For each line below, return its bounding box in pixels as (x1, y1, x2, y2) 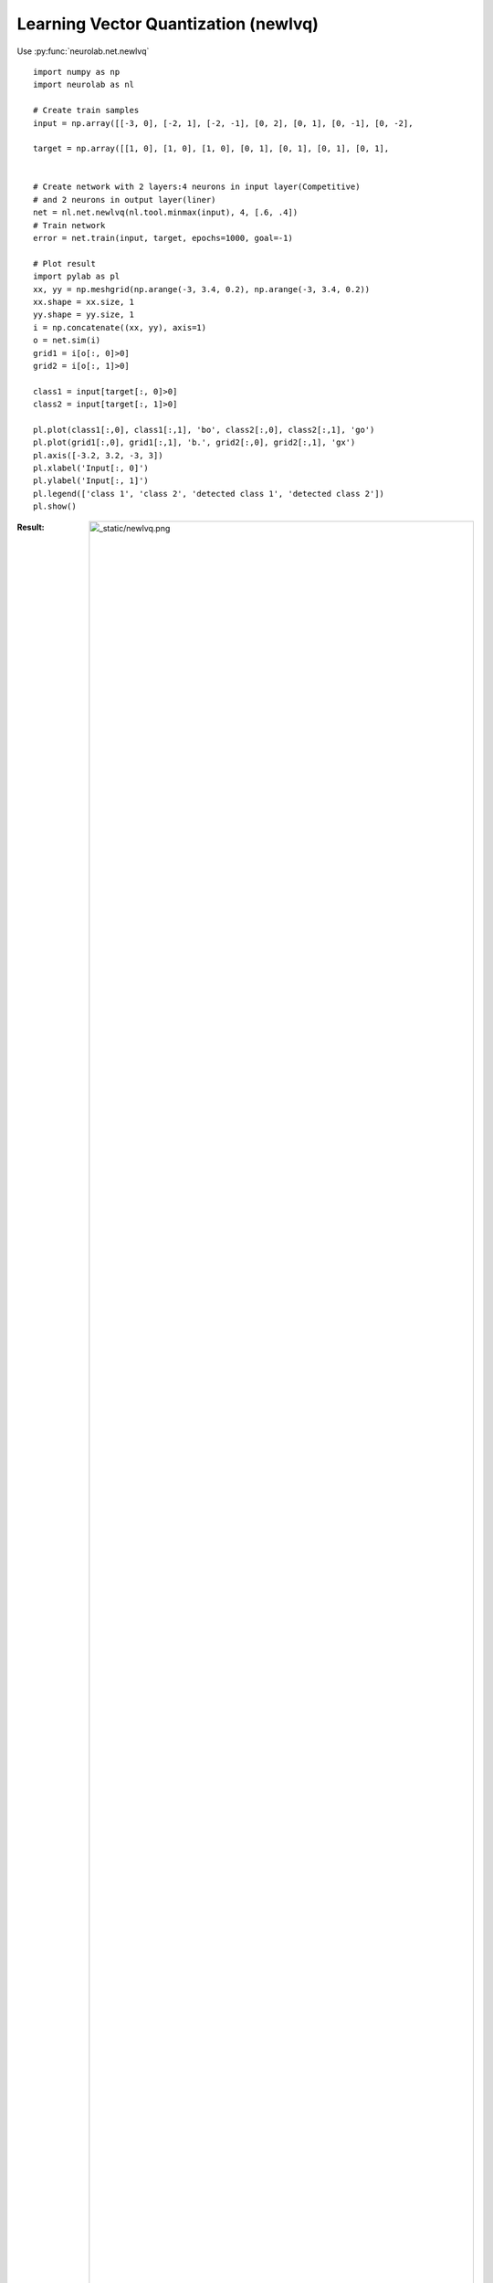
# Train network (33, 220, 106, 230)
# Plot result (33, 258, 96, 268)
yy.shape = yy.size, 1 (33, 310, 135, 320)
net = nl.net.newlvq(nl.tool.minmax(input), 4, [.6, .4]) (33, 207, 299, 218)
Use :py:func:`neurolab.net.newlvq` (16, 46, 150, 57)
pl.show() (33, 501, 77, 511)
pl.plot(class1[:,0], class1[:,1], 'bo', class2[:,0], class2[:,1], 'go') (33, 425, 375, 435)
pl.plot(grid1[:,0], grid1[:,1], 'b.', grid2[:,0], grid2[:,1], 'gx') (33, 437, 356, 447)
